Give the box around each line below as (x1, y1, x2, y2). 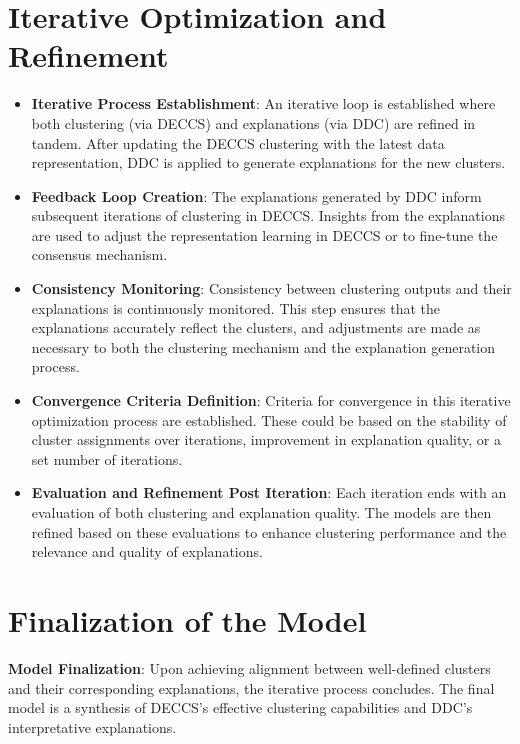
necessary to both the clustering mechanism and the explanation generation (31, 336, 495, 357)
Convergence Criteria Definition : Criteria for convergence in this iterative (31, 390, 511, 411)
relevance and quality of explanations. (31, 541, 263, 562)
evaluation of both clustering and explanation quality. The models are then (31, 502, 492, 522)
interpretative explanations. (8, 716, 177, 737)
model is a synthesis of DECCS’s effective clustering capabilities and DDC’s (8, 697, 473, 718)
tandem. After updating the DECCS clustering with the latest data (31, 132, 445, 153)
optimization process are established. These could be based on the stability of (31, 409, 507, 430)
